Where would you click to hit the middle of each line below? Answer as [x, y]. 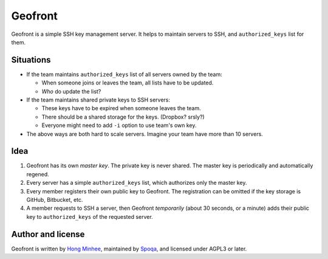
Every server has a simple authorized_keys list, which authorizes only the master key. [137, 183]
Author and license [48, 234]
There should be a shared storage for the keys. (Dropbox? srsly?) [123, 117]
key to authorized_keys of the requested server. [90, 216]
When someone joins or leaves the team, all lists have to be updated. [128, 83]
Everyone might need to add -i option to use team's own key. [119, 125]
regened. [38, 174]
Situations [31, 60]
